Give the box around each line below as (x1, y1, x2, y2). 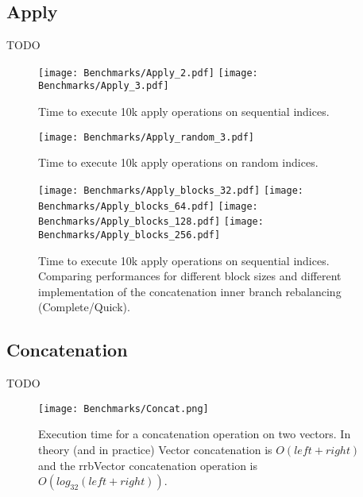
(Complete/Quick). (38, 299, 130, 315)
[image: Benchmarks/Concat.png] (38, 403, 209, 414)
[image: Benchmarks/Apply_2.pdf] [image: (38, 67, 258, 79)
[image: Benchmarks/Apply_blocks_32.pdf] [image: (38, 184, 303, 196)
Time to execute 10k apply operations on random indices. (38, 154, 319, 171)
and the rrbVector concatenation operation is (38, 457, 257, 473)
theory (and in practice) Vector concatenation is (38, 441, 272, 457)
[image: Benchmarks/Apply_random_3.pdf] (38, 131, 255, 143)
